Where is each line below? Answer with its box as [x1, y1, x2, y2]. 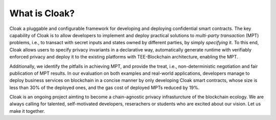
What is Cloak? [9, 8, 75, 19]
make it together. [9, 108, 45, 114]
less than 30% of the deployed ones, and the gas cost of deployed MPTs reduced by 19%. [9, 84, 200, 91]
